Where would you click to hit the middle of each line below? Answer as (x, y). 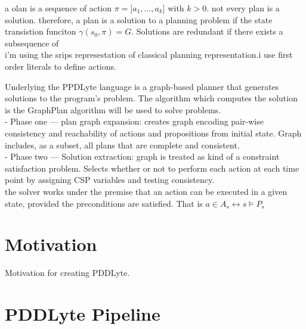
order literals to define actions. (61, 66)
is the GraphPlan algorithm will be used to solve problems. (113, 109)
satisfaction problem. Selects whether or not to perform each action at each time (152, 168)
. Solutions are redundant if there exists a (207, 31)
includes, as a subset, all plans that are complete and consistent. (122, 145)
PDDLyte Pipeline (83, 314)
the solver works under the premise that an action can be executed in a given (146, 191)
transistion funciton (41, 31)
